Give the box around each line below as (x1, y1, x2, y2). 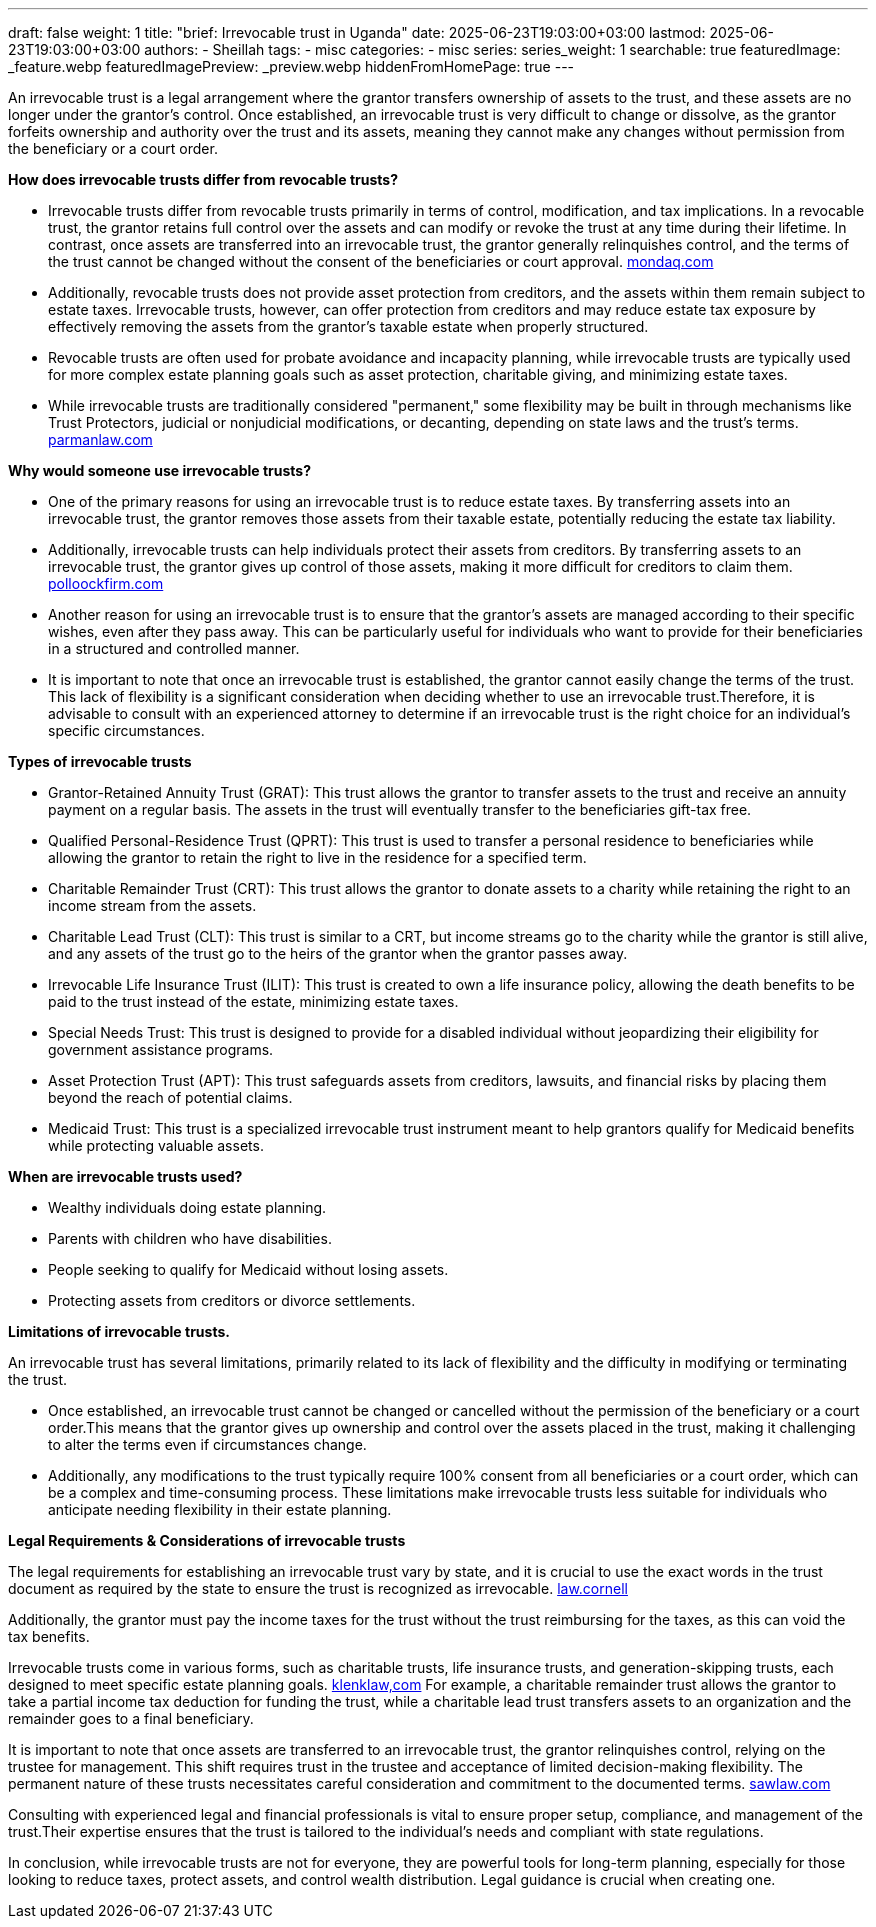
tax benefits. (8, 1628, 90, 1645)
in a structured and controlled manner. (48, 640, 300, 657)
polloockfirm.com (48, 575, 164, 592)
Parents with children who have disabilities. (48, 1230, 332, 1247)
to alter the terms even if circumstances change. (48, 1436, 367, 1453)
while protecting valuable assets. (48, 1137, 264, 1154)
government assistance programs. (48, 1041, 274, 1058)
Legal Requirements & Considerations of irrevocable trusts (8, 1532, 406, 1549)
